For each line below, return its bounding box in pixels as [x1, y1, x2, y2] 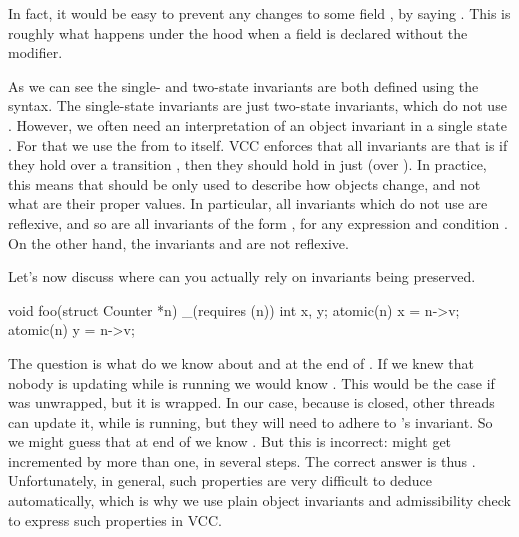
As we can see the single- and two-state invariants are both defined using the [8, 75, 479, 96]
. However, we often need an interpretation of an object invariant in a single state [8, 114, 507, 135]
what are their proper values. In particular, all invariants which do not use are [8, 193, 488, 214]
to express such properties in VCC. [8, 509, 222, 530]
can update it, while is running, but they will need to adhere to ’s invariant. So [8, 411, 493, 432]
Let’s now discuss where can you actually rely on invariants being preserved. [8, 266, 476, 287]
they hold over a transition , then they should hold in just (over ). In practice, [8, 154, 487, 175]
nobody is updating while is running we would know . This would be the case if [8, 372, 495, 393]
